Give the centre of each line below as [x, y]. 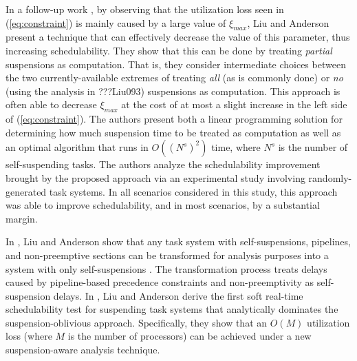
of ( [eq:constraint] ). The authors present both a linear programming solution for [174, 119]
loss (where [29, 336]
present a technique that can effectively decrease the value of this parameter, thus [178, 37]
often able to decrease [51, 104]
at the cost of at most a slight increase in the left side [234, 104]
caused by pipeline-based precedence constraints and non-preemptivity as [160, 282]
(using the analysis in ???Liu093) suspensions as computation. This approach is [173, 91]
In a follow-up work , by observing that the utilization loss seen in [145, 9]
